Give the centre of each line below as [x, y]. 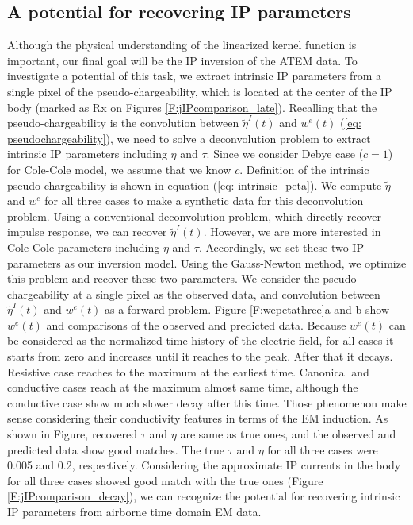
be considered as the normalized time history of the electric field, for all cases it [201, 340]
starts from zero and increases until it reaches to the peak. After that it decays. [200, 356]
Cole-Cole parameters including [84, 247]
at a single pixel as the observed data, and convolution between [226, 293]
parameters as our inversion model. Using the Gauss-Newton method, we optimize [207, 262]
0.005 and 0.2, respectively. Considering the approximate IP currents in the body [204, 465]
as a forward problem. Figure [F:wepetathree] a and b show [247, 309]
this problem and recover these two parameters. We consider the [163, 278]
